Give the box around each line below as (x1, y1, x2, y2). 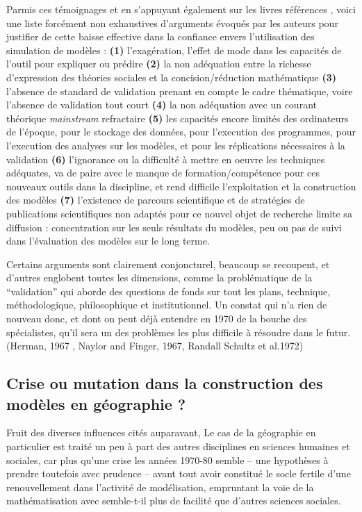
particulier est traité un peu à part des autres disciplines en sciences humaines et (6, 439, 350, 454)
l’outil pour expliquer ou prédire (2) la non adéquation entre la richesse (6, 56, 311, 71)
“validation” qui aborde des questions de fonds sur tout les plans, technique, (6, 283, 331, 298)
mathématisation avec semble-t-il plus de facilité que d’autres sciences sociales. (6, 493, 341, 508)
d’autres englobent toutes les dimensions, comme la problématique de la (6, 270, 313, 285)
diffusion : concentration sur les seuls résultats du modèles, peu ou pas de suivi (6, 220, 342, 234)
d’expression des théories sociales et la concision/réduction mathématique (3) (6, 69, 337, 84)
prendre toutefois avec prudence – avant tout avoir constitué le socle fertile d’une (6, 466, 351, 481)
